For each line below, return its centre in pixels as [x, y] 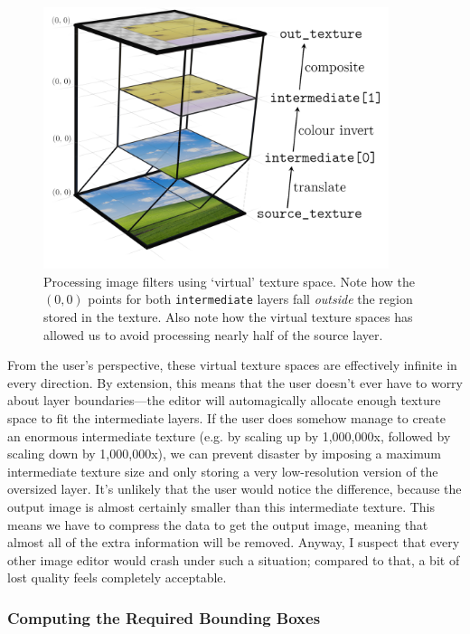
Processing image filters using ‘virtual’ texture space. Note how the [229, 281]
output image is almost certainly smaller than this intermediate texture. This [221, 506]
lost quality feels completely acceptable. [117, 577]
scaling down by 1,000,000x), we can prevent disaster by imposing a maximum [224, 454]
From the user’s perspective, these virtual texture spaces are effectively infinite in [232, 365]
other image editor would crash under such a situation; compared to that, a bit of [234, 559]
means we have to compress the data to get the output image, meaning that [218, 524]
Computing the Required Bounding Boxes [164, 617]
